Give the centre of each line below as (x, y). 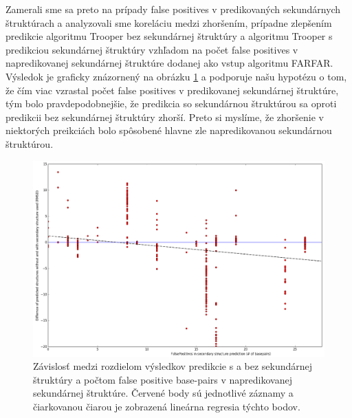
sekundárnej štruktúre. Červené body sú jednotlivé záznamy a (163, 393)
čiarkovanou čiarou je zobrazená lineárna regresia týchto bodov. (167, 407)
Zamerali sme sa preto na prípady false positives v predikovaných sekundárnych (173, 9)
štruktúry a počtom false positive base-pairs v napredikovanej (163, 379)
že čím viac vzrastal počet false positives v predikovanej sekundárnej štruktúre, (172, 90)
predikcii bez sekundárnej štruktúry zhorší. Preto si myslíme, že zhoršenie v (165, 117)
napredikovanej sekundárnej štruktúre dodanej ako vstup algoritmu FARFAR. (169, 63)
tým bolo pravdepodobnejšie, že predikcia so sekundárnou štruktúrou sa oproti (171, 103)
